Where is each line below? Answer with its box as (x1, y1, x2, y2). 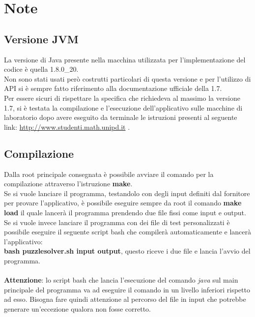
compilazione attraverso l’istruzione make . (4, 178, 133, 189)
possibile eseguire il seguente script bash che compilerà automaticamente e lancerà (4, 227, 251, 237)
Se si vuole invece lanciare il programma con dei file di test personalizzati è (4, 217, 230, 227)
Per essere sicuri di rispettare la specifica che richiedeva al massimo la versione (4, 92, 240, 103)
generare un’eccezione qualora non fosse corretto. (4, 303, 151, 314)
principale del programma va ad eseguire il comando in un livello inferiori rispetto (4, 284, 250, 294)
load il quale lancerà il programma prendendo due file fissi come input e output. (4, 207, 246, 217)
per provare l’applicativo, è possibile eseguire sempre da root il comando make (4, 198, 242, 208)
